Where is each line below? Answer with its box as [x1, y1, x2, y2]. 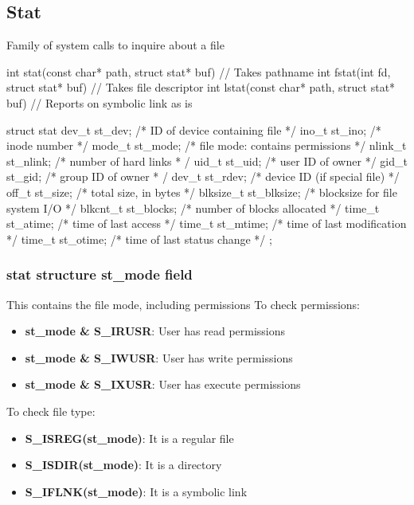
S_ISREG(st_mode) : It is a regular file [25, 429, 234, 446]
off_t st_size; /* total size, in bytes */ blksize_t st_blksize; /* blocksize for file [6, 183, 397, 200]
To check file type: [6, 402, 96, 419]
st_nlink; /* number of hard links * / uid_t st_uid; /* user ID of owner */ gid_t [6, 152, 408, 169]
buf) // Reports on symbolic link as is [6, 94, 193, 111]
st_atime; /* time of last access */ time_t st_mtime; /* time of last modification [6, 215, 407, 232]
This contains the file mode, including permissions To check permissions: [6, 296, 361, 312]
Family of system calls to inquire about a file [6, 37, 225, 53]
